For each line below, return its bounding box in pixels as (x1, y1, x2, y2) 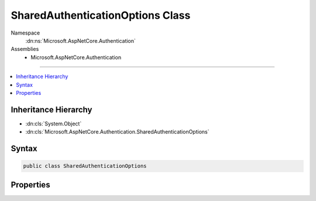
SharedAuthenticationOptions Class (11, 9, 191, 22)
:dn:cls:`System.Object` (25, 120, 82, 127)
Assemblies (11, 46, 39, 53)
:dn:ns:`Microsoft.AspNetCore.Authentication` (25, 37, 136, 44)
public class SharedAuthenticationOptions (23, 163, 147, 169)
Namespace (11, 29, 40, 36)
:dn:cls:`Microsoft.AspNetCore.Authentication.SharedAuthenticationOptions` (25, 128, 209, 135)
